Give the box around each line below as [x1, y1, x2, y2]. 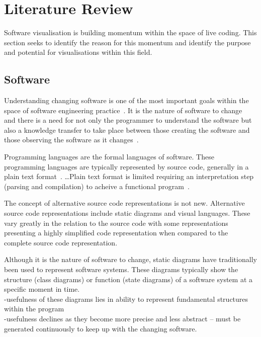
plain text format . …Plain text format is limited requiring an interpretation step [4, 171, 254, 182]
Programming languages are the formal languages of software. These [4, 151, 214, 162]
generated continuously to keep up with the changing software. [4, 323, 197, 333]
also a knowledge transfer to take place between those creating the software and [4, 124, 250, 135]
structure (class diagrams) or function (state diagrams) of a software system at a [4, 274, 252, 284]
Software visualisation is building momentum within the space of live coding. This [4, 27, 257, 38]
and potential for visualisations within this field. [4, 47, 152, 57]
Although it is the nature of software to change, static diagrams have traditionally [4, 254, 257, 265]
